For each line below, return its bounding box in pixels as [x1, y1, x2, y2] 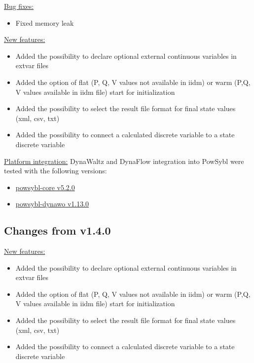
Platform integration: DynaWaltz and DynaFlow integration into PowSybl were [4, 156, 244, 166]
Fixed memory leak [15, 17, 74, 28]
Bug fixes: [4, 1, 34, 11]
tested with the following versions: [4, 165, 107, 176]
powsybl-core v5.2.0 [15, 182, 75, 192]
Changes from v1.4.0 [4, 223, 111, 238]
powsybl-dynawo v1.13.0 [15, 199, 89, 209]
